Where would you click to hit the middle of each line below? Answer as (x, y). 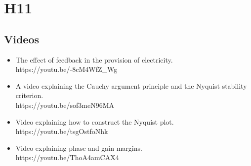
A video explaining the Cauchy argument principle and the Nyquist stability (131, 85)
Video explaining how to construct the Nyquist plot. (95, 121)
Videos (22, 39)
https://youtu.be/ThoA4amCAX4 (67, 157)
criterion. (29, 95)
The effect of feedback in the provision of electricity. (94, 59)
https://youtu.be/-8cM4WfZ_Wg (66, 69)
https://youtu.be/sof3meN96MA (65, 105)
